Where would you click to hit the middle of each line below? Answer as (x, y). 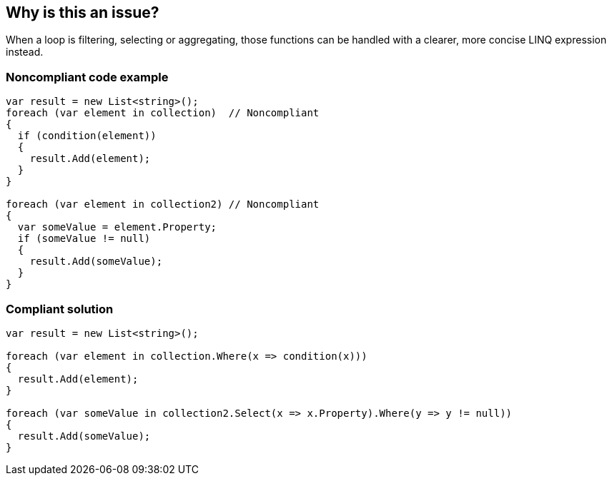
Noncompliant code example (87, 77)
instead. (25, 52)
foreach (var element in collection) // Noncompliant (163, 113)
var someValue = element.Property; (117, 227)
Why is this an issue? (83, 12)
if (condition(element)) (87, 136)
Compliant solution (60, 309)
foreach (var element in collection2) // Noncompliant (163, 204)
